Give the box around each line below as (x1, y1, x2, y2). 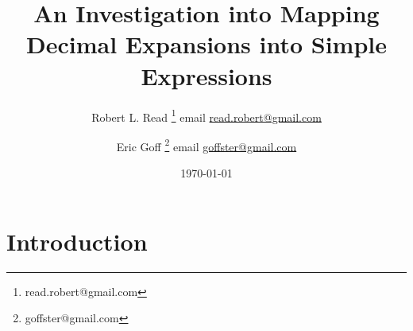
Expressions (141, 59, 272, 92)
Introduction (6, 224, 148, 257)
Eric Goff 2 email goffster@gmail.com (116, 135, 297, 154)
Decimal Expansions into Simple (26, 28, 387, 60)
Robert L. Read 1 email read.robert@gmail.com (91, 106, 322, 125)
